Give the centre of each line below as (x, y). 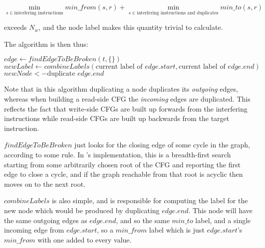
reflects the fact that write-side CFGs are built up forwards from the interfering (126, 108)
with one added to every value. (85, 239)
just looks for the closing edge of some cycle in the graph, (162, 145)
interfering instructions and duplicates (178, 13)
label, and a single (223, 220)
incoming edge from (34, 230)
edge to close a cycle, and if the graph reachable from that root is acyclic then (124, 174)
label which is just (177, 230)
